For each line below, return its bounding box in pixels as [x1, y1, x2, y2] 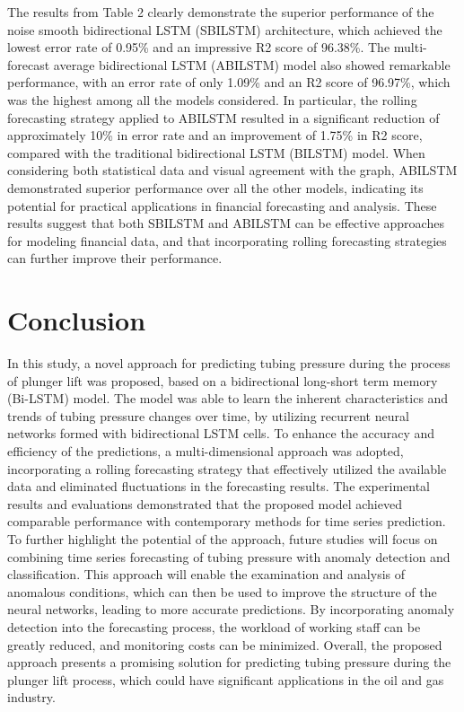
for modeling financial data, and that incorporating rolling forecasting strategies [7, 231, 447, 250]
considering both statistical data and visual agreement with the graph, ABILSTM [7, 161, 458, 180]
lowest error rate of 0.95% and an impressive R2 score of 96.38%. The [7, 38, 390, 57]
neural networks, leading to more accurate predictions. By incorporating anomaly [7, 600, 455, 619]
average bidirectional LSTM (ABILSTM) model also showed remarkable [53, 55, 451, 74]
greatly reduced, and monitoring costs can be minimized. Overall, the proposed [7, 635, 442, 654]
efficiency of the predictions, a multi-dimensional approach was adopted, [7, 442, 404, 460]
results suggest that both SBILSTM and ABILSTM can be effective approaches [7, 214, 444, 233]
